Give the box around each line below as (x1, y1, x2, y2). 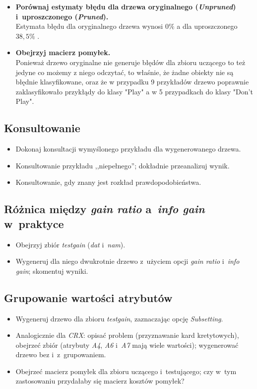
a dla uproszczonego (177, 21, 238, 31)
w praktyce (4, 216, 64, 231)
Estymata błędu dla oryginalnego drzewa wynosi (15, 21, 163, 31)
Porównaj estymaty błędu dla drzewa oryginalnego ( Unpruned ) (15, 1, 236, 11)
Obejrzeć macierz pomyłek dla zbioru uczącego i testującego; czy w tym (15, 366, 237, 376)
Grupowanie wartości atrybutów (4, 290, 173, 305)
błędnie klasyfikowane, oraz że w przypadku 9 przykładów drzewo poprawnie (15, 77, 249, 87)
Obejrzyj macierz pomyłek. (15, 47, 111, 58)
